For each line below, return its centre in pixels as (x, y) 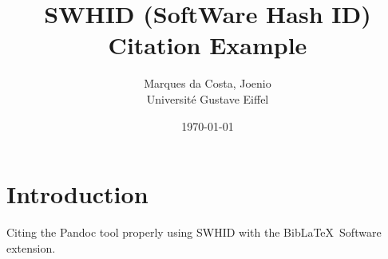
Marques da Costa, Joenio (208, 83)
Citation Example (208, 45)
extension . (31, 247)
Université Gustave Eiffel (208, 98)
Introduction (77, 194)
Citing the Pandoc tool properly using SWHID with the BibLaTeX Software (194, 232)
